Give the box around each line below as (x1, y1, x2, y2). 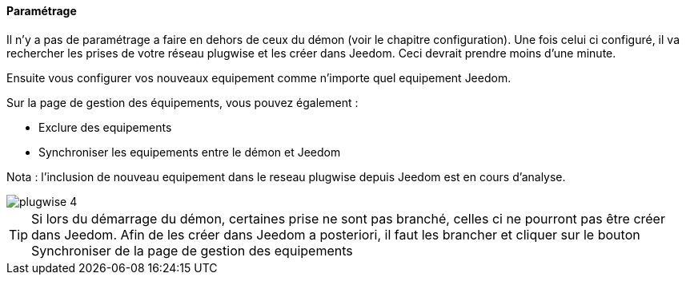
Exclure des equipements (38, 120, 172, 134)
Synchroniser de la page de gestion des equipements (31, 242, 353, 259)
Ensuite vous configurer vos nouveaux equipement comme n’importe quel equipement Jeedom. (6, 70, 511, 85)
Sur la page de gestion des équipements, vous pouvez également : (6, 95, 359, 109)
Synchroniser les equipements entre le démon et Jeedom (38, 144, 341, 159)
